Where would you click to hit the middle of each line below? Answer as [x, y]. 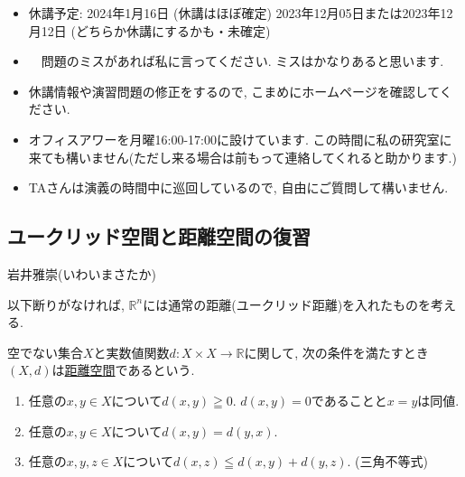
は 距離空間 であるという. [123, 370]
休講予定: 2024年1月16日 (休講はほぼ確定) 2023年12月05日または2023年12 [241, 13]
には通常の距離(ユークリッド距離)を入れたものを [287, 304]
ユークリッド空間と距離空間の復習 [159, 236]
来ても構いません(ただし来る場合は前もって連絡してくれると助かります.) [242, 157]
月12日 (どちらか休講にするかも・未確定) [149, 30]
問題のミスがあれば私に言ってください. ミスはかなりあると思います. [242, 61]
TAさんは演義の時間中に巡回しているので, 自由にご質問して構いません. [238, 187]
